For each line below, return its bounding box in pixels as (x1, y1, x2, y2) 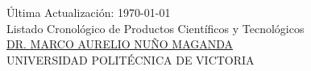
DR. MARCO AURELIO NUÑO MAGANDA (6, 35, 234, 52)
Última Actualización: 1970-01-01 (6, 4, 171, 20)
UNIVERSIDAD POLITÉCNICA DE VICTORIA (6, 51, 255, 68)
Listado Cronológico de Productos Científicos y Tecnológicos (6, 19, 305, 36)
